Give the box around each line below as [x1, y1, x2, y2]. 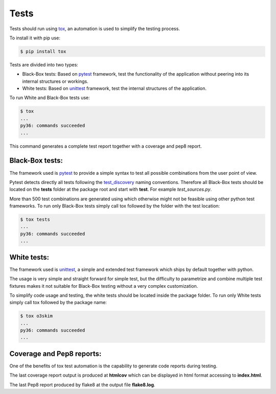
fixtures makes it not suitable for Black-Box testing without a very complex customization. [9, 283, 198, 289]
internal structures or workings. [22, 78, 89, 84]
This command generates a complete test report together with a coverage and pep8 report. [9, 143, 202, 149]
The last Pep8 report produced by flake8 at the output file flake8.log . [9, 381, 155, 388]
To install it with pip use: [9, 35, 61, 41]
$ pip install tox [20, 49, 66, 54]
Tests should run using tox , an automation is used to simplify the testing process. [9, 26, 180, 32]
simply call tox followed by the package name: [9, 299, 107, 306]
